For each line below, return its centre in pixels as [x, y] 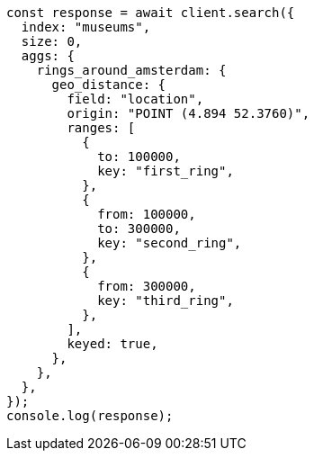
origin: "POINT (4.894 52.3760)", [188, 113]
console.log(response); [90, 416]
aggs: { [48, 56]
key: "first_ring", [166, 171]
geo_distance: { [109, 85]
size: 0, [52, 41]
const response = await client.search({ [151, 13]
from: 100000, [147, 214]
